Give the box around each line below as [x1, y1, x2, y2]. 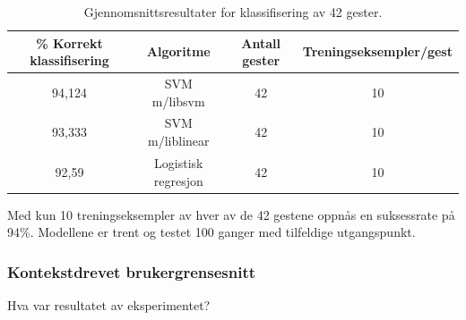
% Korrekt [36, 33, 103, 52]
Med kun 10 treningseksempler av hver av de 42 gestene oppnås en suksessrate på [7, 205, 455, 223]
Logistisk [154, 153, 203, 172]
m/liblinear [148, 131, 210, 150]
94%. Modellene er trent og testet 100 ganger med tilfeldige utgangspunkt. [7, 223, 416, 241]
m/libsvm [151, 91, 205, 110]
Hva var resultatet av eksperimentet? [7, 296, 211, 314]
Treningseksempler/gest [302, 42, 453, 61]
